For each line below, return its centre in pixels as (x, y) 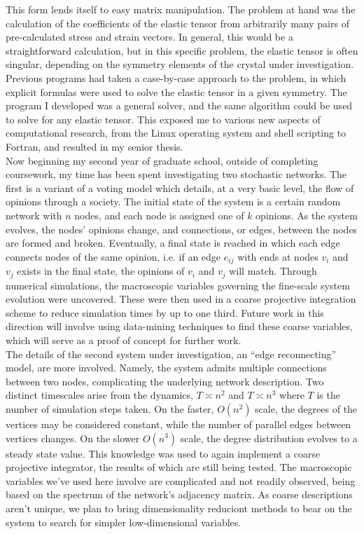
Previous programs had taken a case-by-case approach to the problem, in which (176, 77)
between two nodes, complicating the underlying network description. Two (165, 381)
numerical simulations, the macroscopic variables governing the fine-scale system (178, 285)
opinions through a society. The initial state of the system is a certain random (173, 201)
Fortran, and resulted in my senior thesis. (94, 146)
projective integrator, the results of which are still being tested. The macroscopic (179, 467)
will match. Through (273, 271)
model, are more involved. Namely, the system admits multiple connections (166, 368)
